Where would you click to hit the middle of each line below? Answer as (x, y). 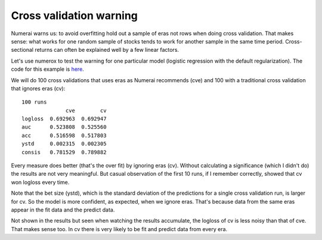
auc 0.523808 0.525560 (64, 127)
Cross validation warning (75, 15)
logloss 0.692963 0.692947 (64, 119)
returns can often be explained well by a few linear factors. (107, 50)
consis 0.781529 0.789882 (64, 152)
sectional (22, 50)
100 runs (34, 102)
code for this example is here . (48, 69)
